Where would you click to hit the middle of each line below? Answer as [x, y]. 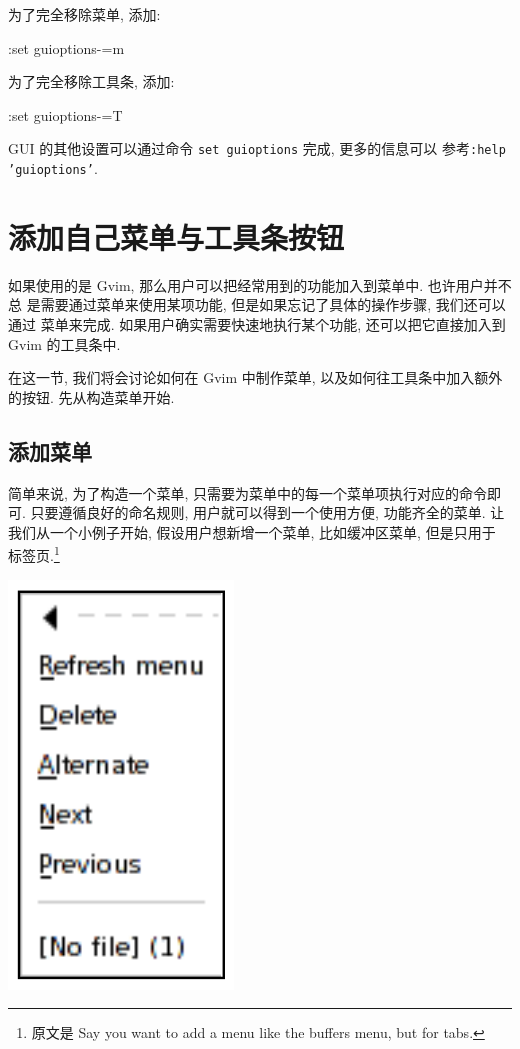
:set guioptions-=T [65, 114]
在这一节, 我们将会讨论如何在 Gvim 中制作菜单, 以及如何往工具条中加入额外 [255, 377]
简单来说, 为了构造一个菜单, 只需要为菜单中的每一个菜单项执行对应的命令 [248, 492]
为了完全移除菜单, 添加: [84, 14]
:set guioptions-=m [66, 47]
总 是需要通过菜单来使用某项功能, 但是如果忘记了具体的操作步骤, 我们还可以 [257, 304]
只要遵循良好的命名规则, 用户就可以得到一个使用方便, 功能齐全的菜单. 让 [267, 512]
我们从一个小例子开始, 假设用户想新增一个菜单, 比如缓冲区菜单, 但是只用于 [252, 531]
